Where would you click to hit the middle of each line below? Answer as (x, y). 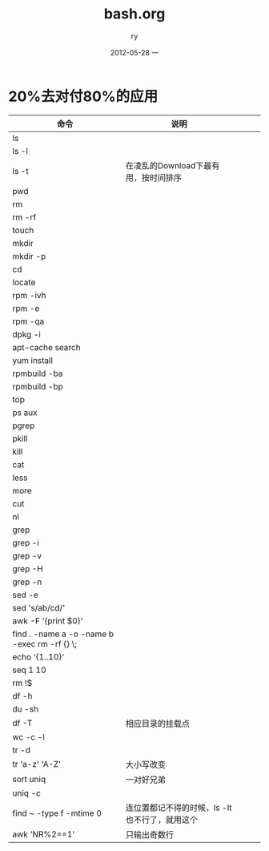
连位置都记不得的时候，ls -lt (179, 808)
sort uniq (29, 779)
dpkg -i (27, 334)
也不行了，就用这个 (162, 820)
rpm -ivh (29, 295)
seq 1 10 (29, 670)
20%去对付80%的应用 (83, 96)
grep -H (28, 568)
